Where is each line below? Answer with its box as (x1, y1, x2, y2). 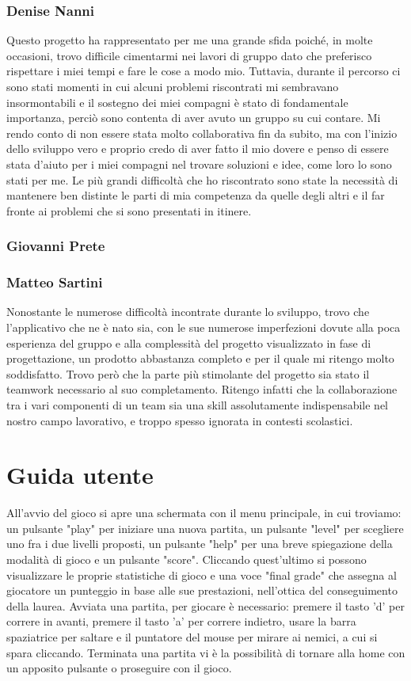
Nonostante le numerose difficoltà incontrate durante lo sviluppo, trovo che (6, 303, 370, 320)
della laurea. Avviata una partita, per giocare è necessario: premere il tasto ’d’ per (6, 597, 405, 614)
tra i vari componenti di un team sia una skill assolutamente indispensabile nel (6, 396, 388, 413)
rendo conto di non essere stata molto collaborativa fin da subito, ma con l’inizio (6, 124, 398, 141)
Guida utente (6, 458, 154, 491)
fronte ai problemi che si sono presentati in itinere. (6, 202, 252, 219)
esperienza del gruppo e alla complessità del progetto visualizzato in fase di (6, 334, 371, 351)
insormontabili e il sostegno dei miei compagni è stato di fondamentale (6, 93, 348, 110)
